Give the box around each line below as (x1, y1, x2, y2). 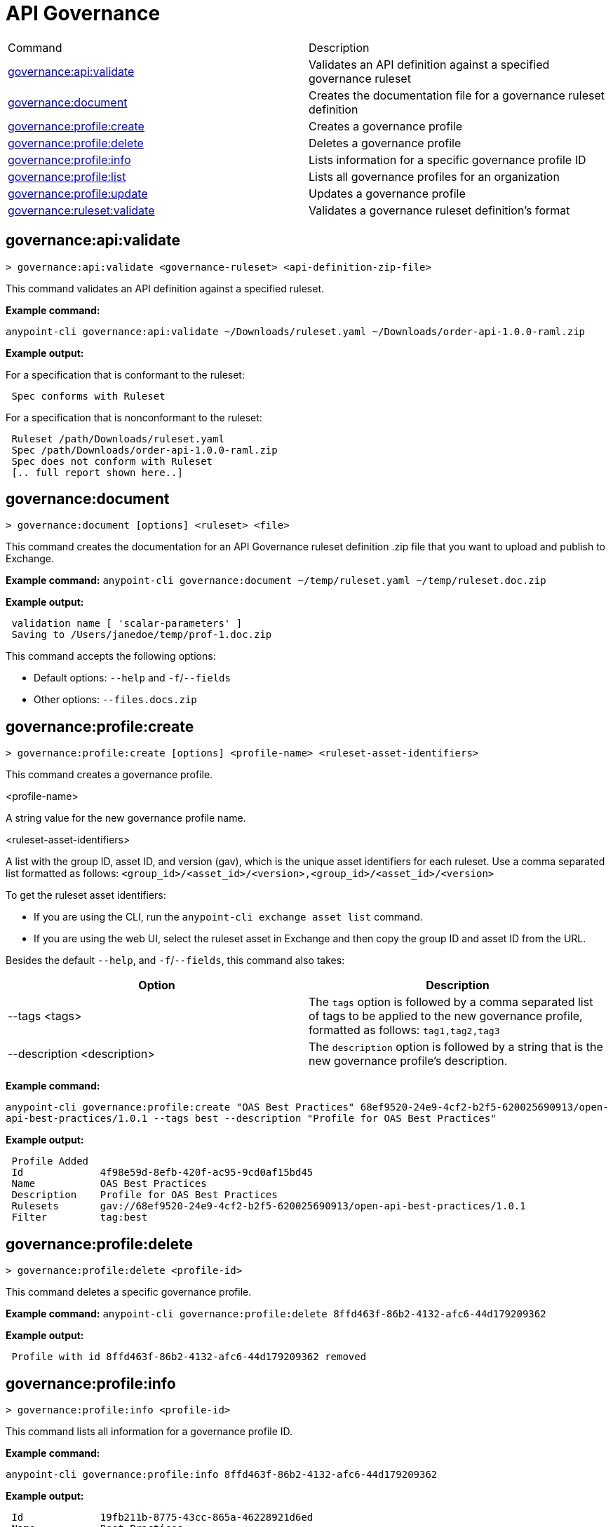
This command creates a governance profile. (6, 768, 213, 781)
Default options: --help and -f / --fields (34, 672, 231, 684)
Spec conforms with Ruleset (11, 390, 166, 402)
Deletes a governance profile (309, 135, 462, 150)
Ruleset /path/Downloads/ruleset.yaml (11, 433, 224, 444)
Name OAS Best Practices (11, 1178, 207, 1190)
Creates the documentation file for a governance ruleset (309, 88, 605, 102)
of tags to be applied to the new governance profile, (309, 1009, 583, 1024)
